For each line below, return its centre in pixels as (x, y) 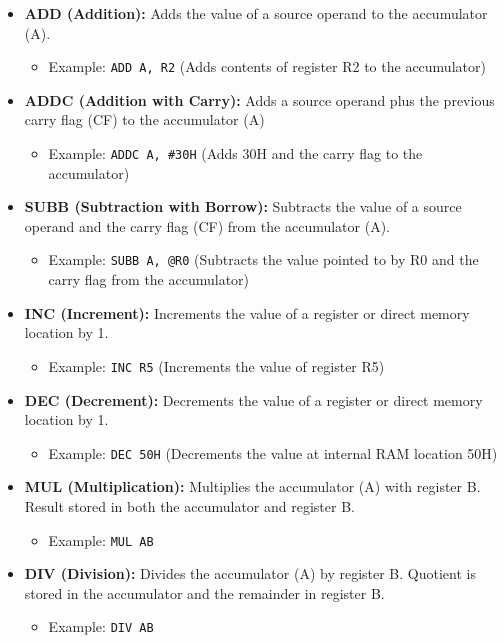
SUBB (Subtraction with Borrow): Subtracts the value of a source (243, 206)
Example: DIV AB (101, 626)
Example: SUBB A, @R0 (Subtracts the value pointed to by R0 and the (263, 259)
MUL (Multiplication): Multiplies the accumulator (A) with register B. (252, 486)
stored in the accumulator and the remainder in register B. (204, 592)
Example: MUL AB (101, 539)
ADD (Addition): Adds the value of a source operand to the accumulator (256, 13)
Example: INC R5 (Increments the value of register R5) (216, 365)
